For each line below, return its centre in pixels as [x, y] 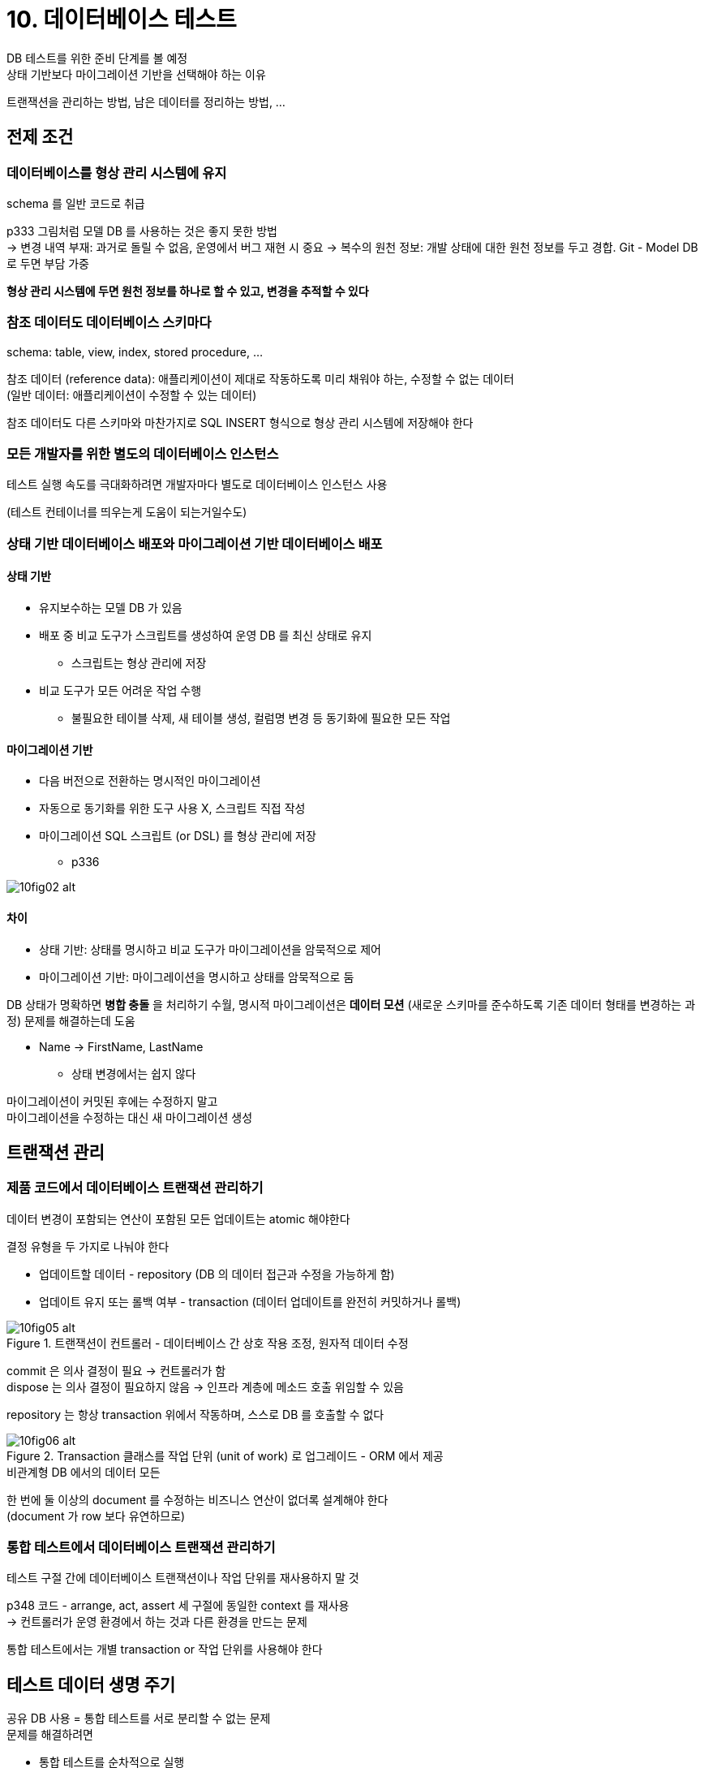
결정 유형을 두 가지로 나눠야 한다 [88, 1246]
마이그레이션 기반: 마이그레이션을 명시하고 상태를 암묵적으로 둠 [197, 977]
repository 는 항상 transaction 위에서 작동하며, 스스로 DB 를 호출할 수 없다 [195, 1414]
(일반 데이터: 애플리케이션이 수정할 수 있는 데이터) [132, 395]
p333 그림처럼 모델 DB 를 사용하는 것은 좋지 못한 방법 [142, 231]
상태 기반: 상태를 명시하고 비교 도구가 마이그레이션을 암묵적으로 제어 [210, 949]
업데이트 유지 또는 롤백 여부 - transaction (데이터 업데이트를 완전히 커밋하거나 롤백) [250, 1301]
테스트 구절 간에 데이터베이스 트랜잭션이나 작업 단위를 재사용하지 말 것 [183, 1578]
